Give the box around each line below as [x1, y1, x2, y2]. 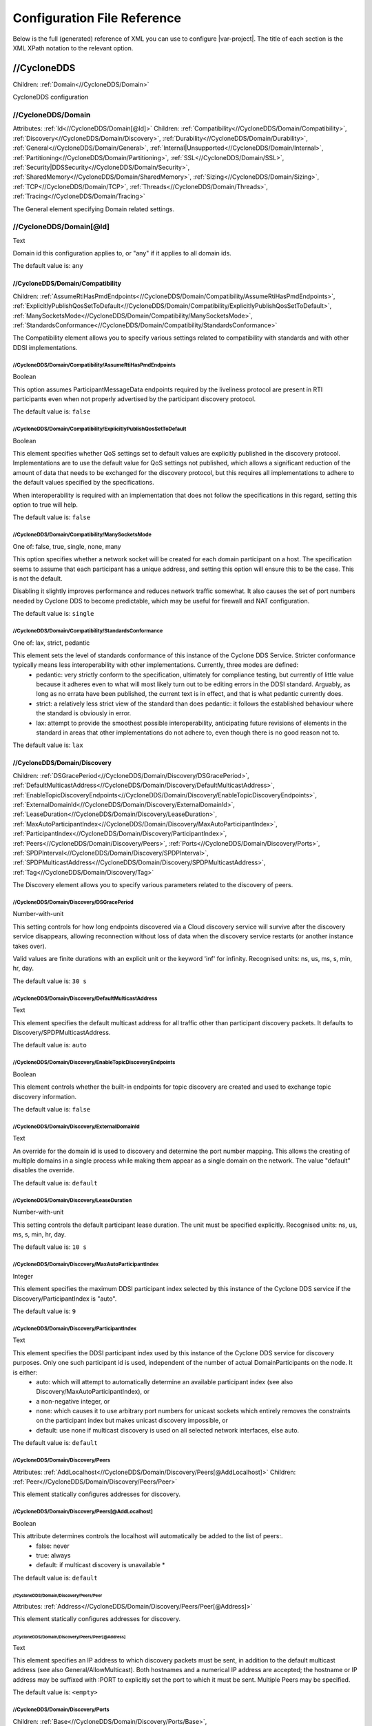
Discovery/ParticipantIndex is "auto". [12, 1294, 117, 1303]
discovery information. [12, 1092, 77, 1100]
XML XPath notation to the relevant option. [12, 43, 134, 52]
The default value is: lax [12, 741, 83, 749]
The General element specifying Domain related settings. [12, 204, 175, 213]
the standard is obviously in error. [36, 709, 132, 717]
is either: [12, 1368, 38, 1377]
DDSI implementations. [12, 343, 78, 351]
